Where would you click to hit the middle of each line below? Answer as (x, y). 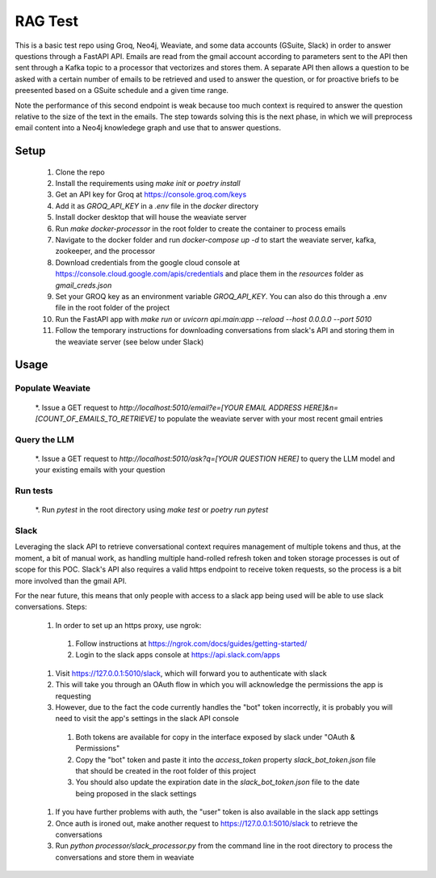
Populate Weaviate (52, 388)
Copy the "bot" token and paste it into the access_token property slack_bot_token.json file (226, 759)
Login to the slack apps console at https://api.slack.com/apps (178, 655)
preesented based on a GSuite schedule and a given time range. (122, 91)
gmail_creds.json (84, 285)
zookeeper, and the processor (105, 251)
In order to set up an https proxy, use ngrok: (128, 625)
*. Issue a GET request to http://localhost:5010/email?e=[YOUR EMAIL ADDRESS (168, 407)
